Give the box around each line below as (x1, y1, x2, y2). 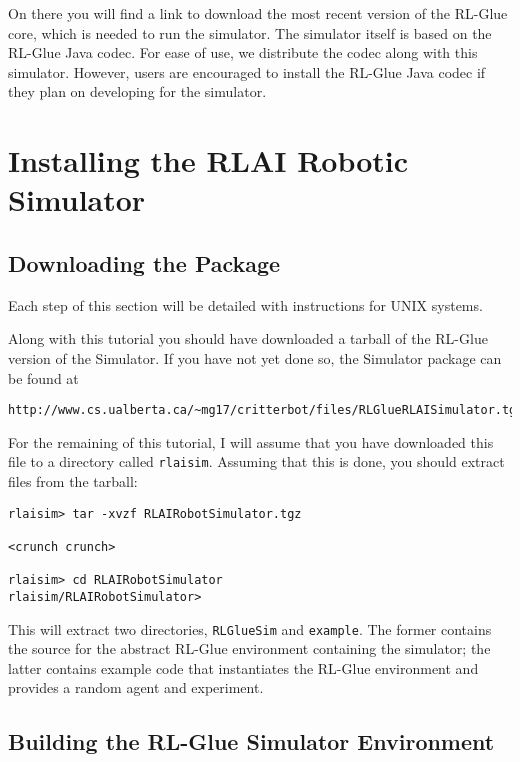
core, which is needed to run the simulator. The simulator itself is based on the (8, 22, 492, 43)
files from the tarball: (8, 471, 138, 492)
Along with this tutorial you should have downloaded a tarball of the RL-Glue (8, 328, 488, 349)
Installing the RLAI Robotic (8, 140, 409, 181)
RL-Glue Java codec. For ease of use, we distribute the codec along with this (8, 42, 478, 63)
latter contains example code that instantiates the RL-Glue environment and (8, 657, 479, 678)
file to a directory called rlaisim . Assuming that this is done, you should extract (8, 451, 505, 472)
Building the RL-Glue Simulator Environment (8, 726, 495, 757)
